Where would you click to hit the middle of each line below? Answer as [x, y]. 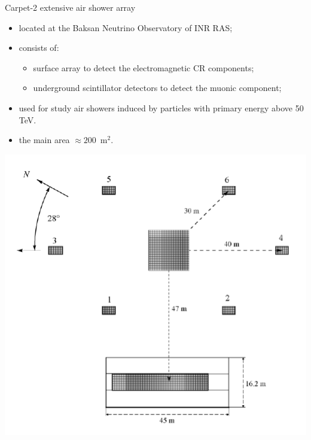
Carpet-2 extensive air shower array [70, 7]
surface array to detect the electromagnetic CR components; [144, 67]
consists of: [39, 48]
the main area [44, 140]
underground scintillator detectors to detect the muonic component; [157, 88]
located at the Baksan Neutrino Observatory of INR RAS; [126, 27]
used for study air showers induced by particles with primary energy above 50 [161, 107]
